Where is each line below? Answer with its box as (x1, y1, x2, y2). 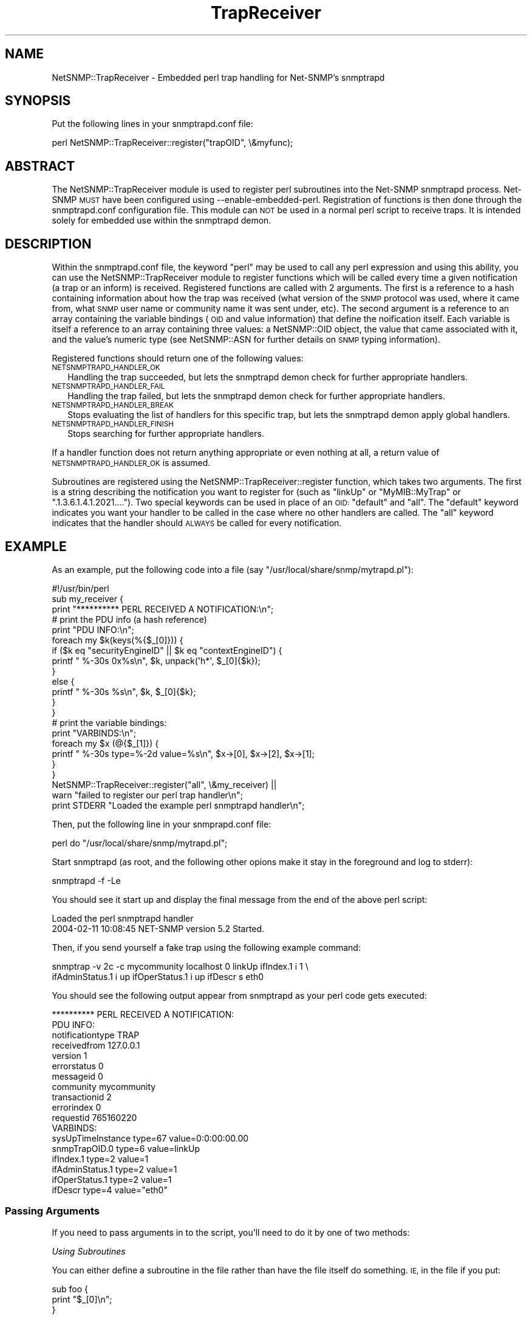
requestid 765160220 (52, 1112, 137, 1123)
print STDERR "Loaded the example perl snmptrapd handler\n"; (52, 800, 305, 810)
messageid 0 (52, 1071, 103, 1081)
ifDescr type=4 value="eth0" (52, 1184, 168, 1195)
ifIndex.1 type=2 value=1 (52, 1153, 149, 1164)
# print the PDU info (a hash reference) (52, 614, 207, 625)
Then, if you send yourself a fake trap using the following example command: (52, 942, 361, 953)
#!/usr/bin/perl (52, 583, 109, 594)
